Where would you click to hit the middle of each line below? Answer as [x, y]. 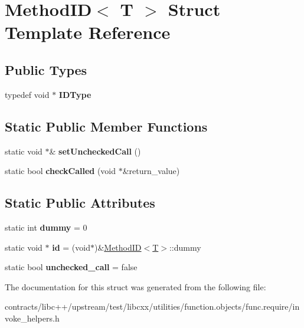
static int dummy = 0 [46, 227]
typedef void [27, 94]
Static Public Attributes [80, 203]
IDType [75, 94]
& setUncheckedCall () [95, 151]
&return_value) [151, 171]
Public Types [46, 69]
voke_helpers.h [32, 318]
